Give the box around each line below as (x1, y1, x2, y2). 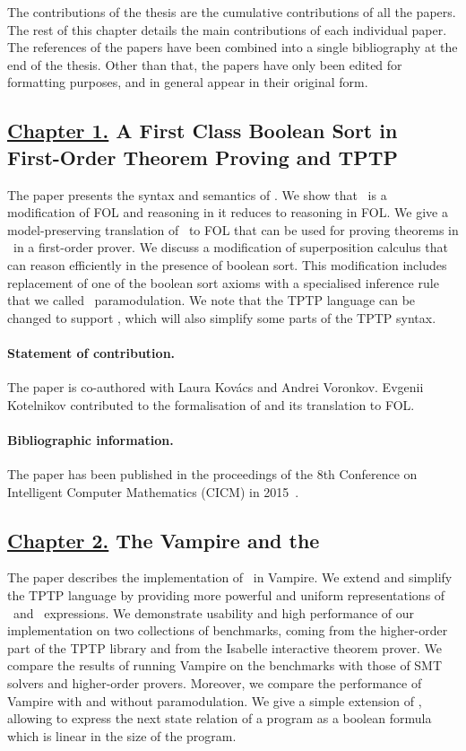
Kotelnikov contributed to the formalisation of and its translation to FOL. (7, 395, 415, 414)
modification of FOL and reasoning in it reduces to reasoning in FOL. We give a (7, 203, 448, 222)
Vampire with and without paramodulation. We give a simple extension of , (7, 691, 422, 710)
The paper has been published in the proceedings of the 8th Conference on (7, 465, 418, 484)
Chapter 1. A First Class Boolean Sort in (7, 117, 398, 144)
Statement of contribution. (7, 343, 176, 362)
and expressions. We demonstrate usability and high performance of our (13, 603, 415, 622)
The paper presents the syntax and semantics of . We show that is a (7, 185, 387, 204)
